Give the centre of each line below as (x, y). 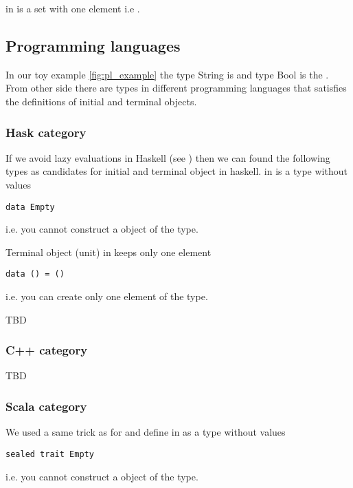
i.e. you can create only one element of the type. (107, 296)
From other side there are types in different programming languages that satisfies (176, 88)
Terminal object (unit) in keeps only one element (109, 252)
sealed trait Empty (50, 454)
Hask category (46, 132)
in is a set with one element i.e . (73, 8)
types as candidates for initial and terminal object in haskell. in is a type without (176, 171)
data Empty (30, 207)
